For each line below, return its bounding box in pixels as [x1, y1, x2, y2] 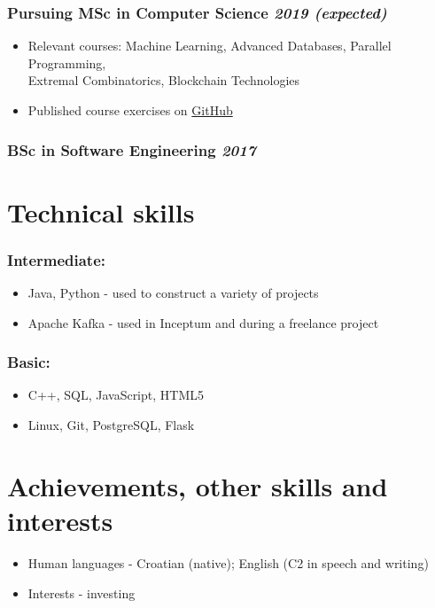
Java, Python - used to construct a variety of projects [27, 284, 319, 302]
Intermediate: [7, 248, 106, 270]
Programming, [27, 53, 106, 72]
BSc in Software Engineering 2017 [7, 138, 256, 160]
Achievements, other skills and [7, 467, 388, 503]
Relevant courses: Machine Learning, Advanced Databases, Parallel [27, 36, 392, 55]
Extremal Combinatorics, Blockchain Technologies [27, 71, 300, 90]
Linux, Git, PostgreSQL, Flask [27, 416, 195, 434]
